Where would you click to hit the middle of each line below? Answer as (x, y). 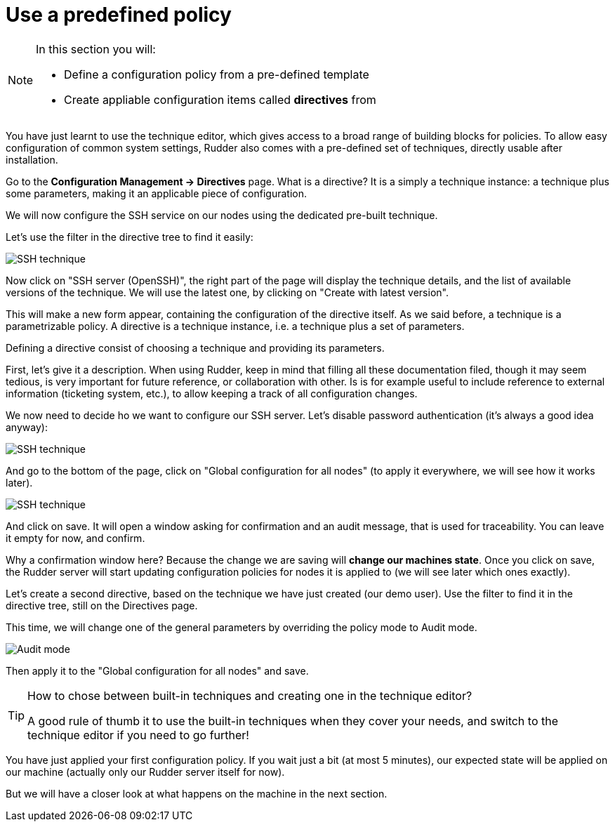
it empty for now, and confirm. (75, 538)
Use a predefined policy (119, 15)
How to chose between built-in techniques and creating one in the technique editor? (250, 695)
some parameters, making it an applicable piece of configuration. (156, 193)
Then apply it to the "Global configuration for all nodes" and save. (157, 670)
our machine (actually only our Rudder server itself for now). (145, 772)
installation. (32, 159)
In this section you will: (96, 49)
